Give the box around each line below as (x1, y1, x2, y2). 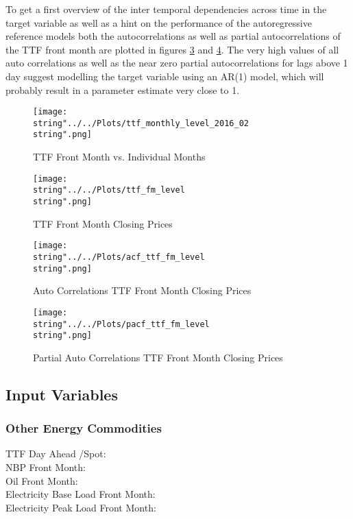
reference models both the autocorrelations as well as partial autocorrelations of (5, 29, 341, 43)
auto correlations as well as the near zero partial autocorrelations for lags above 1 (5, 56, 348, 70)
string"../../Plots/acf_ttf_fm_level (33, 252, 205, 262)
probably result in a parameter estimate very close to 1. (5, 82, 240, 97)
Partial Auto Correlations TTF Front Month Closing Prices (33, 350, 283, 364)
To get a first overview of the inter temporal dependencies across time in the (5, 2, 327, 16)
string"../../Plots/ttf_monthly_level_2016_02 (33, 118, 249, 128)
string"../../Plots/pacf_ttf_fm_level (33, 319, 210, 329)
